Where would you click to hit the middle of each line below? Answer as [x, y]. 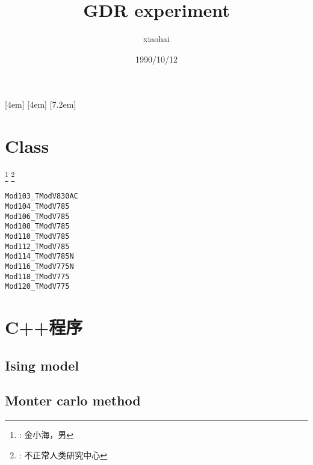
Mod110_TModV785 [37, 236]
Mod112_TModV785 [37, 246]
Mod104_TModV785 [37, 206]
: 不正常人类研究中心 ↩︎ [63, 454]
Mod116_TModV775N [39, 266]
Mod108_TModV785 [37, 226]
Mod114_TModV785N [39, 257]
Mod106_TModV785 [37, 216]
